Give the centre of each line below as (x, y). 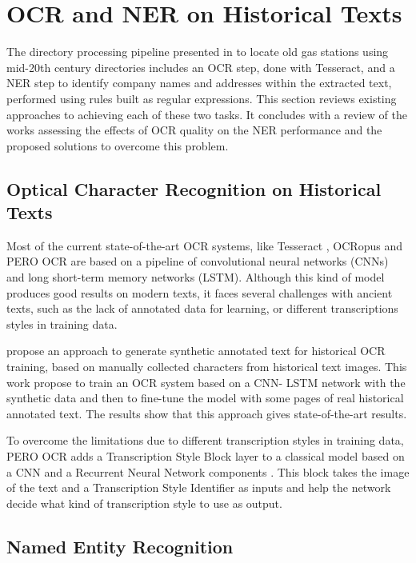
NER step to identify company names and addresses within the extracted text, (199, 83)
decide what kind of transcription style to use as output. (144, 503)
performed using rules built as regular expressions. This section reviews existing (202, 98)
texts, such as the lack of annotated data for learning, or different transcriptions (202, 308)
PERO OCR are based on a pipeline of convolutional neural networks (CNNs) (198, 261)
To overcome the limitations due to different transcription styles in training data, (205, 440)
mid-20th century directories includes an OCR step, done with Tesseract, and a (201, 67)
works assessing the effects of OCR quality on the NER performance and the (194, 130)
